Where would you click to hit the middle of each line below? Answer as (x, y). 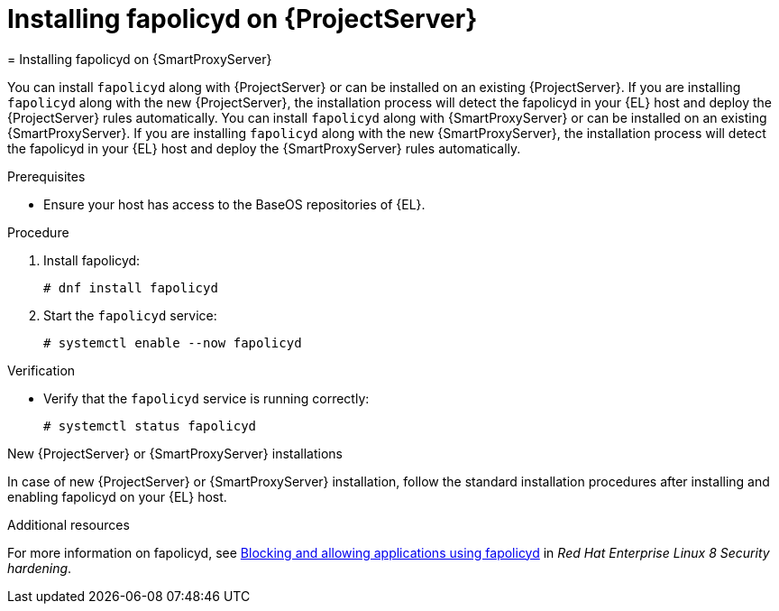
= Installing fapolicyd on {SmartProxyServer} (140, 59)
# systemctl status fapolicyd (150, 426)
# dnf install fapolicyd (131, 287)
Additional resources (69, 524)
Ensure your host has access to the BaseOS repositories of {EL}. (234, 204)
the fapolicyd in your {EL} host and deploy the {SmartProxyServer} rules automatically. (264, 148)
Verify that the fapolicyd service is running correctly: (206, 398)
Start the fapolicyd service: (130, 315)
